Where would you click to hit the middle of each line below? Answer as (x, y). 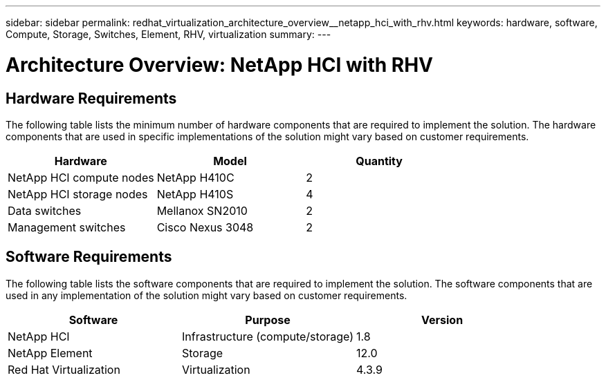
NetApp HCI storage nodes (78, 194)
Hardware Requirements (91, 98)
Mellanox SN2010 (202, 210)
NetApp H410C (195, 177)
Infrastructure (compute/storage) (268, 336)
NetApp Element (50, 353)
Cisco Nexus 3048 (205, 227)
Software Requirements (89, 257)
